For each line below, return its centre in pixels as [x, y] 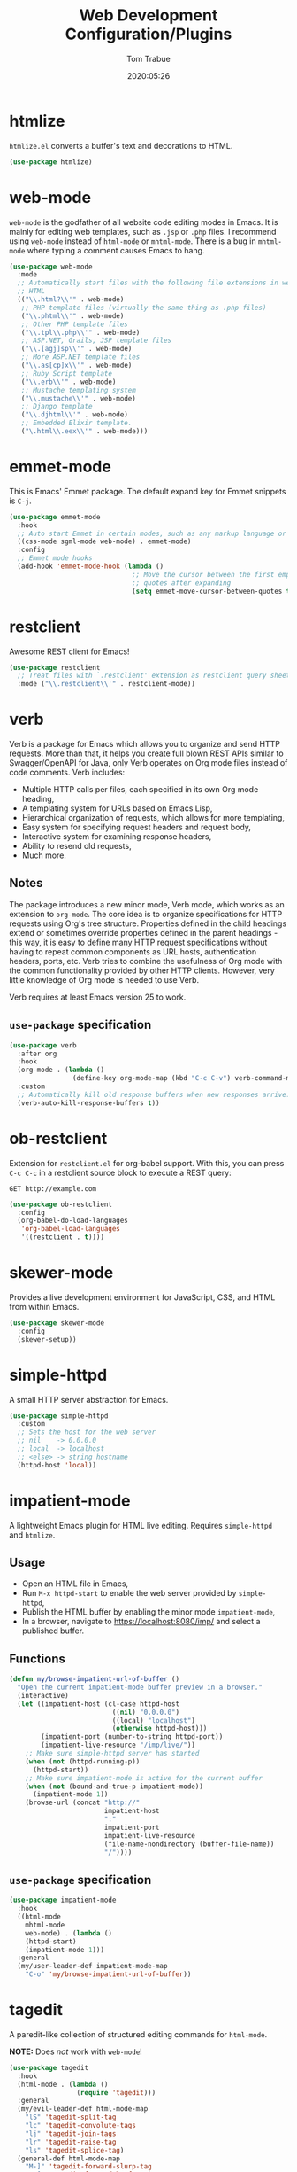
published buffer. [53, 1631]
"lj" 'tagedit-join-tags [71, 2133]
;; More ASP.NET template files [80, 357]
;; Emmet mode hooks [55, 558]
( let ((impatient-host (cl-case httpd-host [98, 1704]
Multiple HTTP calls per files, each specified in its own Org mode [140, 790]
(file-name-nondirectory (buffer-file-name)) [189, 1844]
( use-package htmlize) [51, 162]
